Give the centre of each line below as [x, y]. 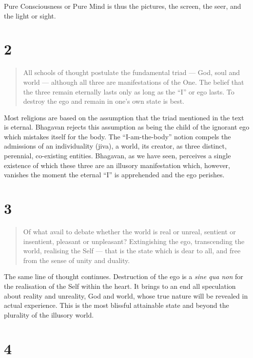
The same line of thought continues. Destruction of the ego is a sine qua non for [124, 276]
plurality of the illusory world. [49, 314]
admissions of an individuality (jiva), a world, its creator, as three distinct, [115, 146]
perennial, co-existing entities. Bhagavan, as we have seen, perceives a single [117, 156]
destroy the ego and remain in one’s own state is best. [104, 101]
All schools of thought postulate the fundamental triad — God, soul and [132, 72]
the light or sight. [30, 15]
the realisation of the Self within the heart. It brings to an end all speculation [120, 286]
